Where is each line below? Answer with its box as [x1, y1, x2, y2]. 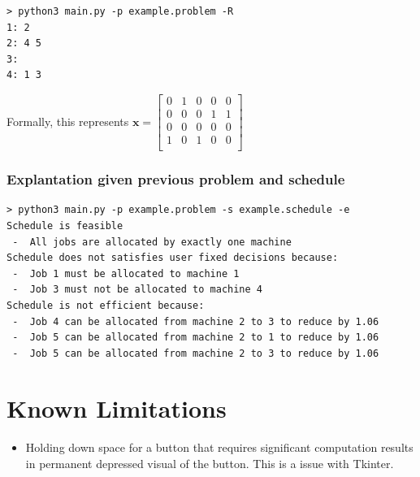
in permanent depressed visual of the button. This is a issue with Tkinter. [25, 455, 394, 471]
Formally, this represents [6, 112, 129, 129]
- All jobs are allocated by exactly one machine [12, 236, 292, 248]
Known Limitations [6, 392, 227, 425]
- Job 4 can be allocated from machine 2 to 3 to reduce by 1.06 [12, 315, 379, 327]
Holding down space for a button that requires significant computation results [25, 439, 414, 456]
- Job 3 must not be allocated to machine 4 [12, 284, 262, 296]
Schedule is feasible [6, 219, 123, 232]
